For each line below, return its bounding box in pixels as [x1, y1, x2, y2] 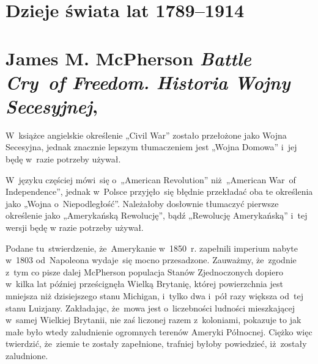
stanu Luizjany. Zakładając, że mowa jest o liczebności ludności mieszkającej [6, 301, 295, 314]
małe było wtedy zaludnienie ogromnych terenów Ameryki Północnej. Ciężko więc [6, 325, 312, 338]
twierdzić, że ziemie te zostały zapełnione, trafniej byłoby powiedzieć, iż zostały [6, 337, 307, 350]
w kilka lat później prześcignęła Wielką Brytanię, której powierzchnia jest [6, 277, 283, 290]
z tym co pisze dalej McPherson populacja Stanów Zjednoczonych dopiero [6, 265, 283, 278]
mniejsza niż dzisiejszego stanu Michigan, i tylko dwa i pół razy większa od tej [6, 289, 303, 302]
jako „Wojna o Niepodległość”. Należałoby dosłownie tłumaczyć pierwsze [6, 197, 279, 209]
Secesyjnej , [6, 93, 98, 118]
